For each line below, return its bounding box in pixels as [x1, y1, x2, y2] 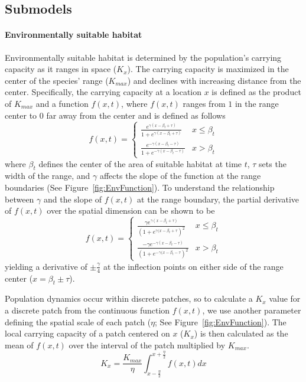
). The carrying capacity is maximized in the [127, 63, 289, 75]
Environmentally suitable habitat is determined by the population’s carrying [5, 51, 282, 63]
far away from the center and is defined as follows [46, 109, 226, 121]
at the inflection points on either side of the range [103, 260, 284, 272]
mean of [5, 338, 34, 351]
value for [269, 292, 301, 305]
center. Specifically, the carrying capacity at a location [5, 86, 202, 98]
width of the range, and [5, 169, 90, 182]
